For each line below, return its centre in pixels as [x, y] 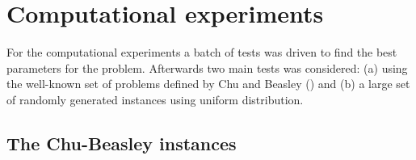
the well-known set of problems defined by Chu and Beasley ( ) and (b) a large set [208, 84]
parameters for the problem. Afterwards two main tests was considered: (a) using [207, 67]
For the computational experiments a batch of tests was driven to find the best [202, 52]
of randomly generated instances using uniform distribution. [155, 99]
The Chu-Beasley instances [122, 143]
